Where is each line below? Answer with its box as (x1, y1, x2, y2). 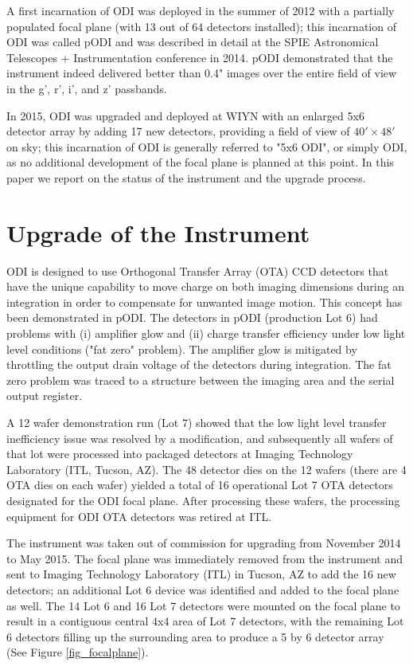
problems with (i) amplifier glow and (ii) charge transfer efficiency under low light (6, 325, 406, 342)
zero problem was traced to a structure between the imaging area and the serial (6, 371, 395, 388)
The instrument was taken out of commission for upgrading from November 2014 (6, 535, 401, 551)
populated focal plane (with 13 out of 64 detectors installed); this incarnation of (6, 18, 396, 34)
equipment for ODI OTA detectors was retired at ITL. (6, 507, 272, 524)
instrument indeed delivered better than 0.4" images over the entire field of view (6, 65, 397, 81)
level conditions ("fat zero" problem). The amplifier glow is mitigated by (6, 340, 357, 357)
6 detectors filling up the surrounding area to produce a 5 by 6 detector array (6, 628, 384, 644)
